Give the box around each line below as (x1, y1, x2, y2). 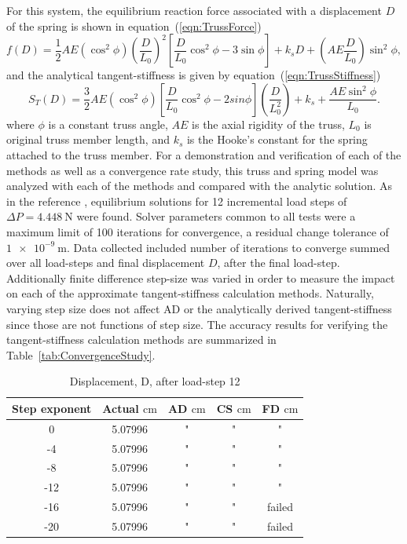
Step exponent (12, 400, 92, 416)
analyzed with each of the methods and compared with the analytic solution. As (6, 177, 393, 194)
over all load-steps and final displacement (6, 254, 205, 271)
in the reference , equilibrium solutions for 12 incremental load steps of (6, 192, 347, 209)
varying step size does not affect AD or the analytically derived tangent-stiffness (6, 300, 392, 316)
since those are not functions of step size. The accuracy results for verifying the (6, 316, 388, 332)
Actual (102, 400, 139, 416)
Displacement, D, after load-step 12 (69, 373, 240, 389)
